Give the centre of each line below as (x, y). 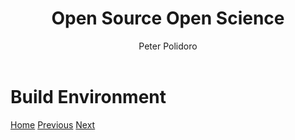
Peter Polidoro (168, 46)
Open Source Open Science (168, 18)
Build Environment (88, 96)
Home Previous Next (53, 124)
